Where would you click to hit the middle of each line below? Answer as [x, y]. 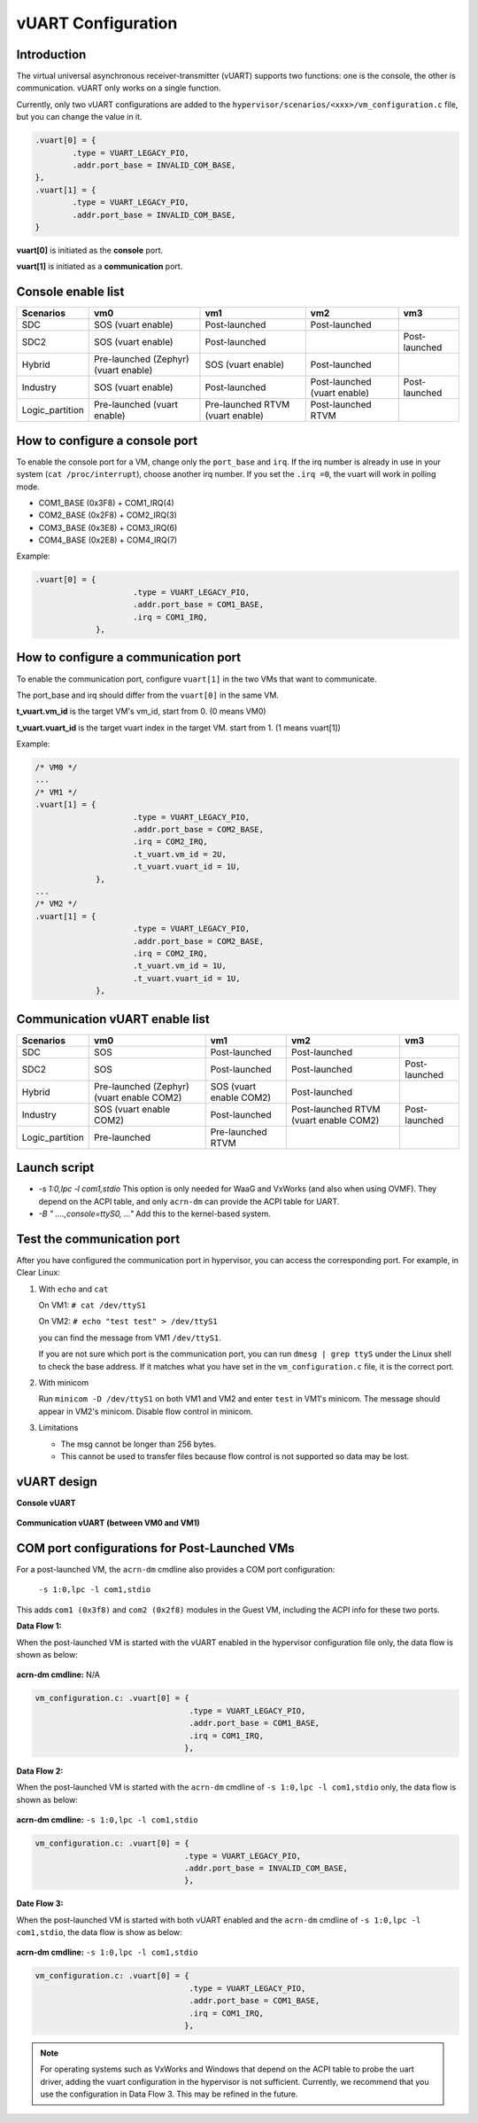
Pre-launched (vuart [136, 405]
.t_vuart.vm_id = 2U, [180, 854]
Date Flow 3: [40, 1904]
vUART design [57, 1482]
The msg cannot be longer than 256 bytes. [139, 1444]
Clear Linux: [39, 1273]
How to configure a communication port [129, 657]
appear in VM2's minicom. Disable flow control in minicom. [146, 1411]
